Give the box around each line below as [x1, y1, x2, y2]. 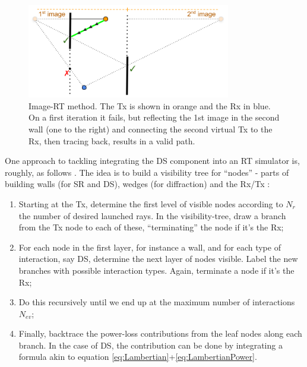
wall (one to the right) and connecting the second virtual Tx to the [29, 122, 273, 135]
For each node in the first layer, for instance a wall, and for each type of [18, 241, 281, 253]
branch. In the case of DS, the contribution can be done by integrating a [18, 338, 283, 351]
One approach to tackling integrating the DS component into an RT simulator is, [5, 154, 300, 167]
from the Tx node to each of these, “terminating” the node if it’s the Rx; [18, 221, 284, 233]
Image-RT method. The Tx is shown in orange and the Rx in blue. [29, 99, 271, 112]
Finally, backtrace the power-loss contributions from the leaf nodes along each [18, 327, 302, 340]
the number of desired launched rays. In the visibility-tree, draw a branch [18, 209, 286, 222]
